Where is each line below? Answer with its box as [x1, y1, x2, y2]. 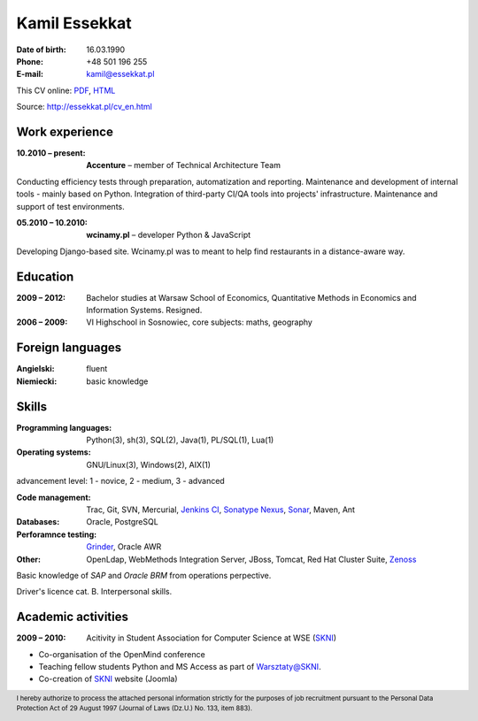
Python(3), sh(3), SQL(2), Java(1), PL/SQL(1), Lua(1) [86, 434, 274, 446]
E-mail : [16, 69, 44, 80]
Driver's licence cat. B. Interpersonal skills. [16, 587, 173, 597]
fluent [86, 364, 108, 374]
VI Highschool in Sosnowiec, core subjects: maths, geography [86, 317, 313, 327]
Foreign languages [16, 341, 122, 356]
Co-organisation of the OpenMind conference [38, 648, 205, 659]
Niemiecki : [16, 376, 58, 387]
